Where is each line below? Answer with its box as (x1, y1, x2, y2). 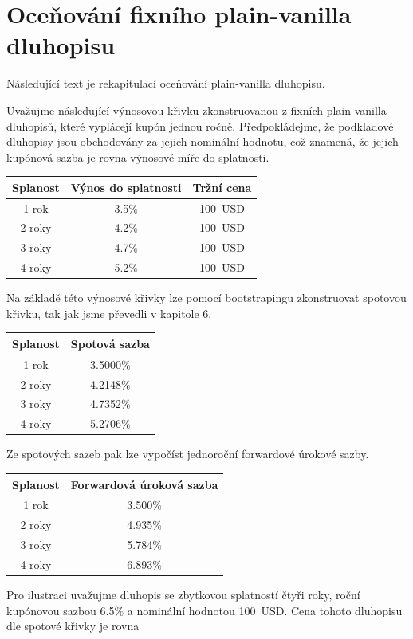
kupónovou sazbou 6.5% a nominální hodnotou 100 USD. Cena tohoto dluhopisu (6, 602, 403, 618)
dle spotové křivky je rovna (6, 617, 140, 634)
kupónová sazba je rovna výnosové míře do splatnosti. (6, 148, 269, 165)
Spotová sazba (70, 335, 150, 351)
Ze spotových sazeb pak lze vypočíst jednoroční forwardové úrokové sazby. (6, 445, 369, 462)
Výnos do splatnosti (70, 178, 182, 195)
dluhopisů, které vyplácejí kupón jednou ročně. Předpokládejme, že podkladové (6, 117, 394, 134)
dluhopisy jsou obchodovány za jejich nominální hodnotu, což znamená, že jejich (6, 133, 399, 150)
